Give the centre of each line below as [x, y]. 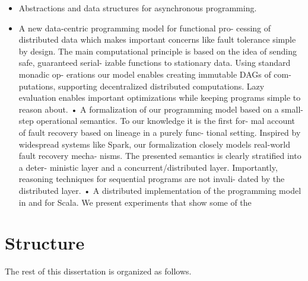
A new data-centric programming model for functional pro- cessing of [145, 28]
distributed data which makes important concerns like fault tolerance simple [157, 39]
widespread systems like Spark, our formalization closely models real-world [155, 144]
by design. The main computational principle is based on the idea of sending [158, 51]
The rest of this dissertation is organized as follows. [98, 271]
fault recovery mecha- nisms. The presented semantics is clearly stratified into [160, 156]
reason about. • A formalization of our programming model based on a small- [161, 109]
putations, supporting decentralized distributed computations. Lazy [142, 86]
